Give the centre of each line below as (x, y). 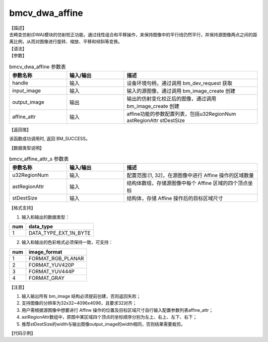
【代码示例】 (22, 333)
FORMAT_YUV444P (52, 272)
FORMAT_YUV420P (51, 265)
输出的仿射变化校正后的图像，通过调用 (171, 98)
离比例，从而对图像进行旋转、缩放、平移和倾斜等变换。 (66, 42)
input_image (27, 90)
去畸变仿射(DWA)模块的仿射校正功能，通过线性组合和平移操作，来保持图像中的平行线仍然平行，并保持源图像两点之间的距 (133, 34)
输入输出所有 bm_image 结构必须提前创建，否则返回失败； (81, 296)
